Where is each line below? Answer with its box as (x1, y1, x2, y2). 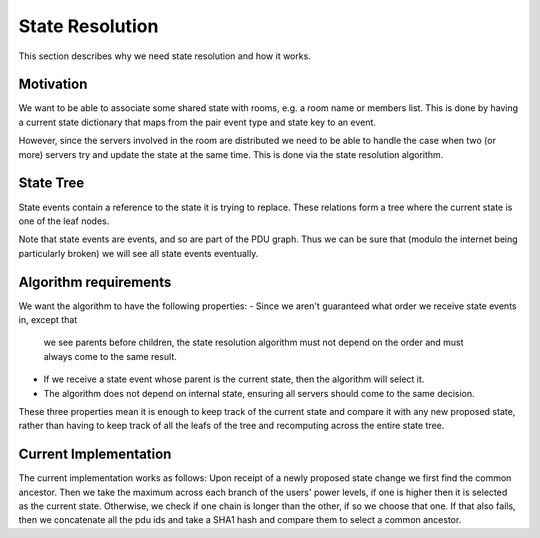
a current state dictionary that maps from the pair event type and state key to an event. (18, 116, 377, 128)
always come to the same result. (43, 350, 177, 362)
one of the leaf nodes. (18, 215, 110, 227)
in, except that (18, 314, 78, 325)
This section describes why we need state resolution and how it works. (18, 50, 312, 62)
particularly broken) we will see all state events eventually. (18, 247, 259, 259)
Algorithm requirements (18, 273, 172, 290)
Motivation (18, 76, 88, 93)
